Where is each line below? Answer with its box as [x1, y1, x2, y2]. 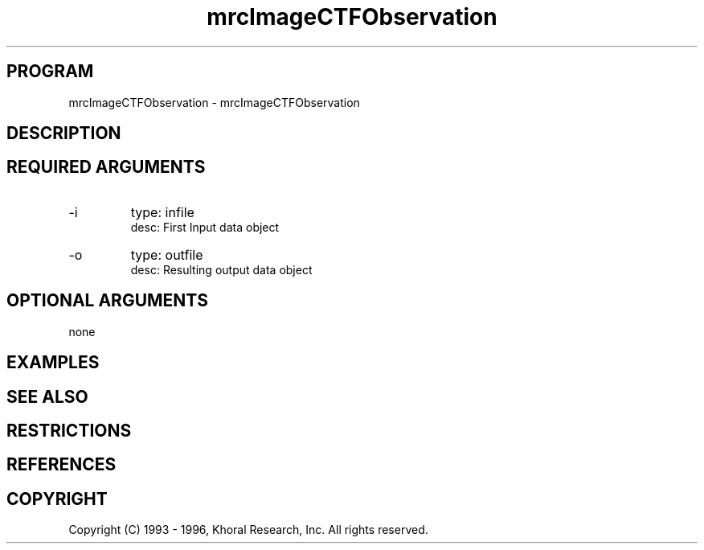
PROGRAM [6, 61, 94, 82]
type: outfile [130, 246, 203, 263]
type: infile [130, 203, 194, 220]
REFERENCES [6, 454, 117, 475]
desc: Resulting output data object [130, 262, 313, 277]
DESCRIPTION [6, 123, 121, 144]
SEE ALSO [6, 386, 88, 407]
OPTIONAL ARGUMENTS [6, 290, 208, 311]
